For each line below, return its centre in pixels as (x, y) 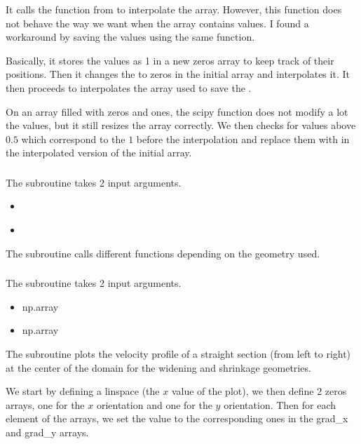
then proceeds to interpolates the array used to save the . (129, 87)
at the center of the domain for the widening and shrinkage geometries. (158, 367)
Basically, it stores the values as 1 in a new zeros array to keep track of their (170, 60)
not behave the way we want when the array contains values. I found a (157, 23)
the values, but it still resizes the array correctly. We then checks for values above (181, 125)
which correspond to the (73, 139)
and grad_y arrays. (47, 432)
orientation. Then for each (280, 404)
